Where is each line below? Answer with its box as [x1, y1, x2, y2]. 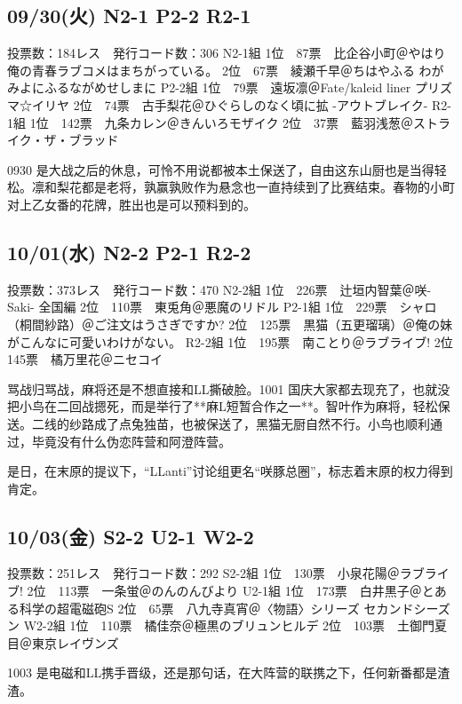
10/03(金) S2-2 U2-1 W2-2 [7, 522, 254, 550]
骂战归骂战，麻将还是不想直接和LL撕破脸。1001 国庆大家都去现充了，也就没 [7, 379, 450, 398]
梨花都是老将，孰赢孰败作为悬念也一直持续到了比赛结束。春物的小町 [56, 178, 455, 196]
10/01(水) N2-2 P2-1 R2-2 [7, 238, 251, 265]
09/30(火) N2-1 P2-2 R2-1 [7, 2, 251, 29]
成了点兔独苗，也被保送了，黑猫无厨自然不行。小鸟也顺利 [93, 414, 430, 432]
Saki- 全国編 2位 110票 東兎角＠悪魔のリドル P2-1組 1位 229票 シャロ [7, 297, 437, 316]
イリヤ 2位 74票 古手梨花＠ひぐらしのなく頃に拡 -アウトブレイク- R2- [31, 95, 451, 114]
